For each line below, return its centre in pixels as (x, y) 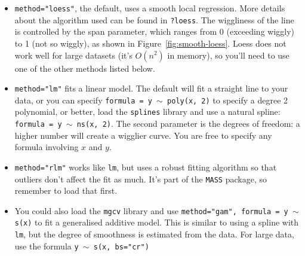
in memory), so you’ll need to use (228, 55)
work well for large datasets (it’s (73, 55)
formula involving (47, 147)
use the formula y (47, 246)
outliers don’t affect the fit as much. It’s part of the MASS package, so (141, 179)
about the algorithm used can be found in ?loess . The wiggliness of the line (154, 19)
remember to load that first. (66, 191)
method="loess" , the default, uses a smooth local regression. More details (150, 8)
